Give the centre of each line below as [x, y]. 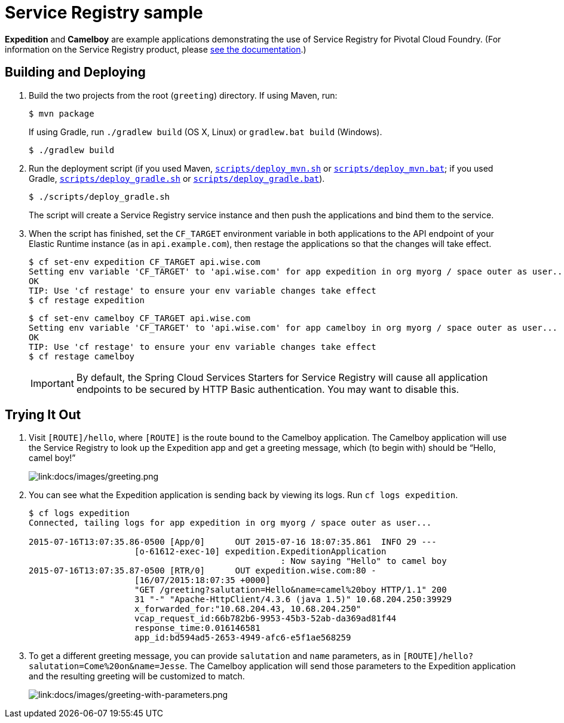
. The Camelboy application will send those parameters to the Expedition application [350, 666]
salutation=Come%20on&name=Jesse [107, 666]
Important [52, 383]
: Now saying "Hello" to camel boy [364, 561]
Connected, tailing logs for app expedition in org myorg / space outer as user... [230, 523]
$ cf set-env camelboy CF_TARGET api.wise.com [140, 318]
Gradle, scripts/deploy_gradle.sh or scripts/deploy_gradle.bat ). [177, 178]
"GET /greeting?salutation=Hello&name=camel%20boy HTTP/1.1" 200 [291, 590]
